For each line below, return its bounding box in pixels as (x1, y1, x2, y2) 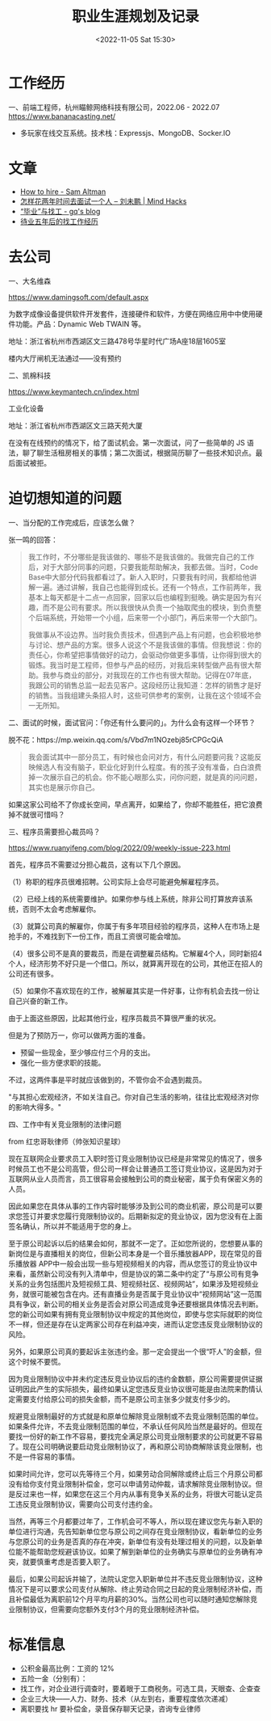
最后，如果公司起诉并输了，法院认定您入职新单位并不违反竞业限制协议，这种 (8, 1574, 263, 1584)
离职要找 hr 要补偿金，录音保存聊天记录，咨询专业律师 (19, 1704, 202, 1714)
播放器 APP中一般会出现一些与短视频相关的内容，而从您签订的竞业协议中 (15, 1259, 258, 1268)
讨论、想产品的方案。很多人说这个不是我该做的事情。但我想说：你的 (35, 639, 262, 649)
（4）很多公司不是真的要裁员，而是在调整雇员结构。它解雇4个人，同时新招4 (8, 948, 263, 958)
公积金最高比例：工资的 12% (19, 1664, 115, 1673)
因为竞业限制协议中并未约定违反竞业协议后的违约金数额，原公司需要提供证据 (8, 1373, 263, 1383)
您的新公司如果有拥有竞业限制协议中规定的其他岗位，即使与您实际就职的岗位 (8, 1309, 263, 1318)
